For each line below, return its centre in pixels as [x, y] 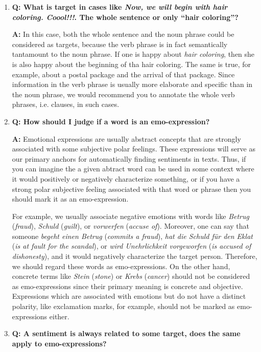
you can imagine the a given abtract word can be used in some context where [133, 169]
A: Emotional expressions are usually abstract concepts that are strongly [126, 138]
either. [59, 316]
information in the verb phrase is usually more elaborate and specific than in [132, 84]
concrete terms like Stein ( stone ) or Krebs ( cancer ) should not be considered [131, 276]
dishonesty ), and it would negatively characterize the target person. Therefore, [135, 256]
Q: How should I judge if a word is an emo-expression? [111, 121]
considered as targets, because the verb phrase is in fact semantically [120, 44]
